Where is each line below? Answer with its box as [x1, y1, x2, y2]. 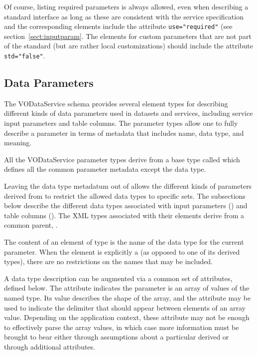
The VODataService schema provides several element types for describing [4, 98, 228, 108]
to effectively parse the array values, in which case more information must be [4, 322, 239, 332]
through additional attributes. [4, 341, 95, 352]
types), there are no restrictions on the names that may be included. [4, 256, 213, 267]
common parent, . [4, 220, 58, 230]
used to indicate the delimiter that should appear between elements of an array [4, 302, 246, 313]
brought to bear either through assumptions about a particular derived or [4, 332, 229, 342]
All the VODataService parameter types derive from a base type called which [4, 154, 240, 164]
